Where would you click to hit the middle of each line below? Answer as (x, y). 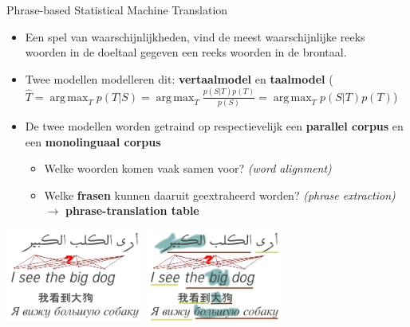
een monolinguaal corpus (93, 141)
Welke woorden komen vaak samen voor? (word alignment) (188, 168)
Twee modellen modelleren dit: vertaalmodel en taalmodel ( (179, 78)
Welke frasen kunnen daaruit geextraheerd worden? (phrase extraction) (220, 195)
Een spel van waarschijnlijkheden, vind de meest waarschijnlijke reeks (195, 36)
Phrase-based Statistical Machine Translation (117, 10)
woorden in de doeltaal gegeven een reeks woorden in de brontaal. (186, 52)
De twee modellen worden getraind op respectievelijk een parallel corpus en (214, 126)
